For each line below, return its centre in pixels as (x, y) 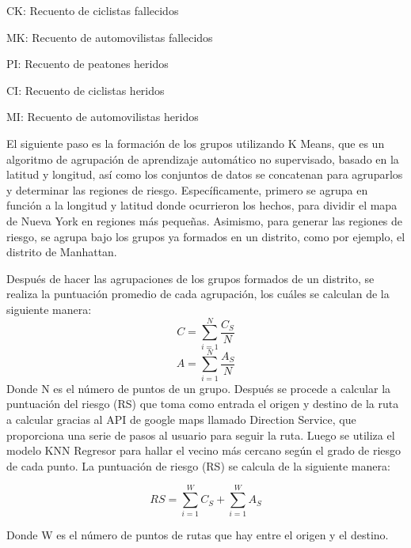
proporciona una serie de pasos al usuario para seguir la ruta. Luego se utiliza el (201, 435)
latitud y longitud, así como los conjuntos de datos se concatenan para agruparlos (205, 174)
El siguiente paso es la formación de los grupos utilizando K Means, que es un (196, 143)
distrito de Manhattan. (62, 252)
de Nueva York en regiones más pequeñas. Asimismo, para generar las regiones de (205, 220)
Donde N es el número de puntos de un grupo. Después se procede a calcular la (199, 388)
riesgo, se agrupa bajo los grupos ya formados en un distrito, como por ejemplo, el (206, 236)
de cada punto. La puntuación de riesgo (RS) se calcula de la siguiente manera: (198, 465)
